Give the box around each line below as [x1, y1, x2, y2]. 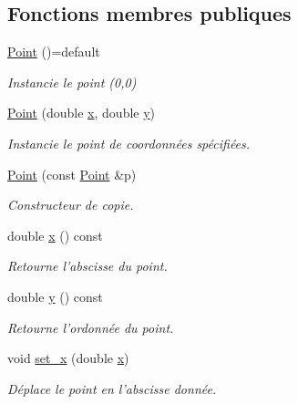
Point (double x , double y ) [7, 103, 156, 122]
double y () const [7, 286, 103, 306]
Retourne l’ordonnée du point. [7, 317, 174, 337]
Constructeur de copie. [7, 195, 134, 214]
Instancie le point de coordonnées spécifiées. [7, 133, 251, 152]
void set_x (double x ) [7, 348, 129, 368]
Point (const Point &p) [7, 164, 137, 183]
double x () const [7, 225, 103, 244]
